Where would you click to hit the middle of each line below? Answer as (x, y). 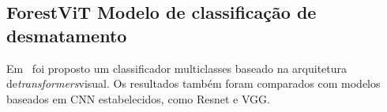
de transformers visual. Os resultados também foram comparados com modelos (193, 83)
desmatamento (67, 35)
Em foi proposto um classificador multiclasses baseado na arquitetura (177, 68)
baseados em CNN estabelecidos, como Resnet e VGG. (138, 98)
